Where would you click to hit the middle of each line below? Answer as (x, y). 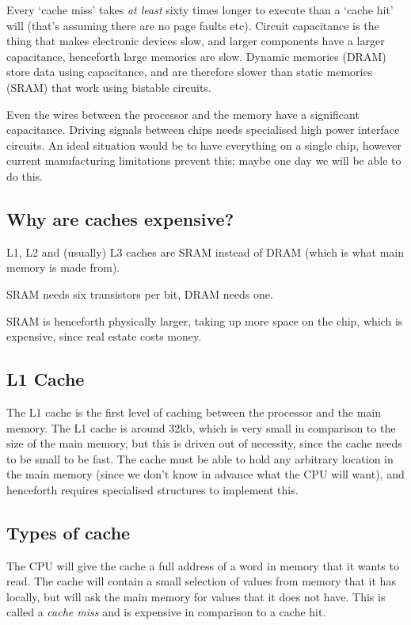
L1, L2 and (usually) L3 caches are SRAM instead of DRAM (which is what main (205, 252)
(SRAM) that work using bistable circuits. (109, 87)
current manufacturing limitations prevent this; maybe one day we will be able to (204, 160)
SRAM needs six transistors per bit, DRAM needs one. (140, 293)
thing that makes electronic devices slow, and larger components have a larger (196, 41)
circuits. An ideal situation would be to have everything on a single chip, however (204, 145)
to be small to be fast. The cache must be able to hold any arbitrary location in (200, 458)
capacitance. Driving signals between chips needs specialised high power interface (203, 130)
